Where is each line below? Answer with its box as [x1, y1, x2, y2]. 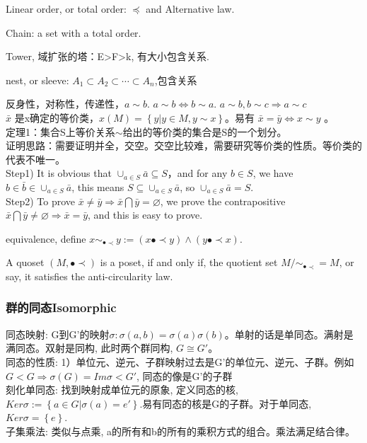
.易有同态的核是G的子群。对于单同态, [139, 396, 312, 410]
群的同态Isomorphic [6, 299, 117, 316]
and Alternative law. [146, 1, 235, 16]
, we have [252, 166, 293, 180]
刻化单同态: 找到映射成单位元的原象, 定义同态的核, [6, 382, 238, 397]
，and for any [167, 166, 228, 180]
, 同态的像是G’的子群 [136, 368, 233, 383]
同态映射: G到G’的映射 [6, 326, 110, 341]
